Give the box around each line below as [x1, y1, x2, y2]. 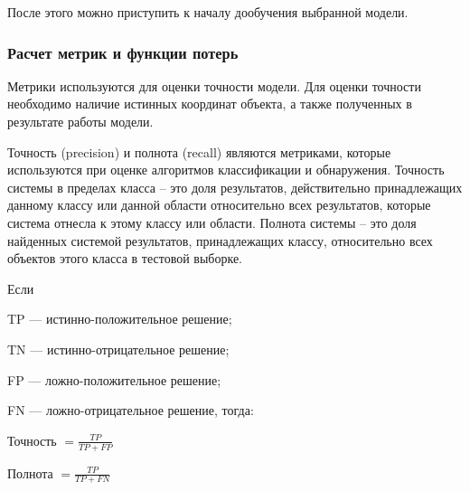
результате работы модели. [7, 112, 154, 130]
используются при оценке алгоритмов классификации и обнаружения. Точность [7, 160, 445, 179]
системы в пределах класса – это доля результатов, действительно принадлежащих [7, 177, 463, 196]
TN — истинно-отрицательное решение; [7, 339, 230, 358]
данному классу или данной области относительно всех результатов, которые [7, 195, 431, 214]
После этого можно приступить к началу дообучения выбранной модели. [7, 3, 409, 21]
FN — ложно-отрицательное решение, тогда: [7, 401, 254, 420]
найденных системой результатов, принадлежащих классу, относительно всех [7, 231, 433, 250]
